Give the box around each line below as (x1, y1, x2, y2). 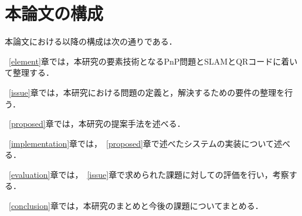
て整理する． (5, 66, 54, 79)
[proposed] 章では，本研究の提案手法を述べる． (9, 117, 185, 130)
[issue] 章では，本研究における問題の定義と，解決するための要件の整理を (9, 86, 285, 98)
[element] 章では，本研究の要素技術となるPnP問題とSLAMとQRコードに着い (9, 55, 298, 67)
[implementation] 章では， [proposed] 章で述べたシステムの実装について (9, 137, 274, 149)
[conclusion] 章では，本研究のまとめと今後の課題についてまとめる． (9, 200, 263, 212)
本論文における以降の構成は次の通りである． (5, 35, 177, 48)
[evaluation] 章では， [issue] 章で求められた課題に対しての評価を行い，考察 (9, 168, 289, 180)
